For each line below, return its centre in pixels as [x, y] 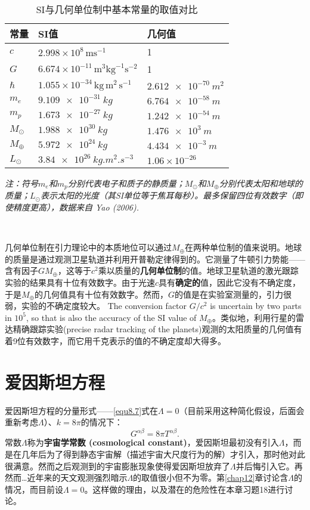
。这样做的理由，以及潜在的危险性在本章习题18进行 [185, 489]
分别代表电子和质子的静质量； [126, 183]
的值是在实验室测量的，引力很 [233, 294]
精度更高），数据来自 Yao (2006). [76, 207]
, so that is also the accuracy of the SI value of [111, 317]
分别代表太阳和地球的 [261, 183]
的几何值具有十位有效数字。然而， [101, 294]
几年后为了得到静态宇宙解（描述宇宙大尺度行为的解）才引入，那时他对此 [163, 454]
